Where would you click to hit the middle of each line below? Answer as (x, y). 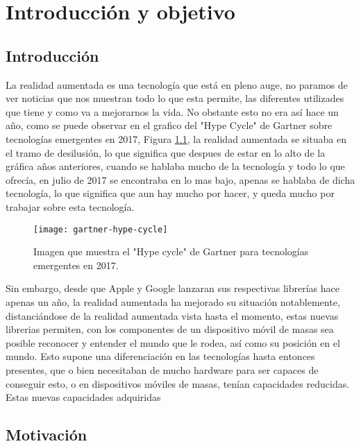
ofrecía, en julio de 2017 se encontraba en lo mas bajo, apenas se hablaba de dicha (180, 179)
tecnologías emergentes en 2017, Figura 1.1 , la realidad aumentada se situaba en (176, 138)
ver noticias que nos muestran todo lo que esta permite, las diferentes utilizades (175, 98)
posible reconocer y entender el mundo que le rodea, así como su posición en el (173, 342)
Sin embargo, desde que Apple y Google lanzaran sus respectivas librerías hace (173, 288)
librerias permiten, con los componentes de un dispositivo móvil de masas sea (170, 329)
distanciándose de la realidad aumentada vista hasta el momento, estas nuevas (172, 315)
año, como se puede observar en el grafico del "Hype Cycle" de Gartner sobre (169, 125)
